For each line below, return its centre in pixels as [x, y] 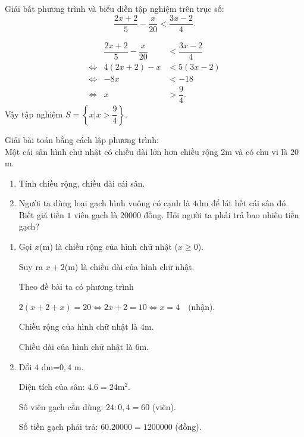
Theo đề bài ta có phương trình [76, 286]
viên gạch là [96, 214]
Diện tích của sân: [52, 387]
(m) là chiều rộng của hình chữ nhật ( [109, 247]
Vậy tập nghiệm [34, 114]
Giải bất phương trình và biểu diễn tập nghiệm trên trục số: [115, 8]
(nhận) [200, 307]
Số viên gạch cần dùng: [61, 406]
